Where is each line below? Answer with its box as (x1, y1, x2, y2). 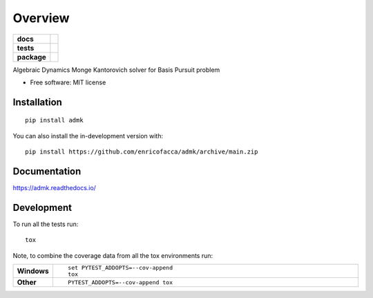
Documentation (12, 165, 82, 177)
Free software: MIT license (30, 78, 106, 86)
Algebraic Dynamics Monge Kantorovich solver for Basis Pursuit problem (12, 66, 220, 74)
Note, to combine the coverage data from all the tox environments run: (12, 251, 213, 259)
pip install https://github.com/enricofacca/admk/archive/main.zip (25, 148, 258, 156)
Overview (12, 10, 70, 26)
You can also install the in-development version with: (12, 131, 164, 140)
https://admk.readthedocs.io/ (12, 184, 97, 192)
